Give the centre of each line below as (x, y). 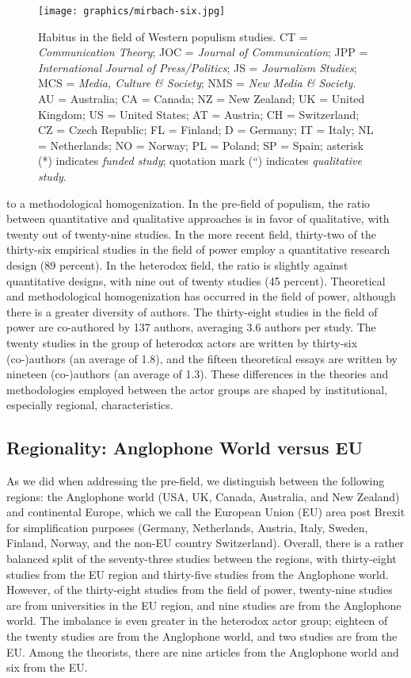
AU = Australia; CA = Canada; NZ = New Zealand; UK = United (202, 99)
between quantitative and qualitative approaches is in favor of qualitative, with (198, 218)
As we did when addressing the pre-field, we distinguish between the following (196, 481)
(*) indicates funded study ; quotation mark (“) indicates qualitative (200, 161)
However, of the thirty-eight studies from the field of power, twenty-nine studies (200, 590)
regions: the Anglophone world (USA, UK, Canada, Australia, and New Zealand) (203, 496)
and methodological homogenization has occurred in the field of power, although (201, 296)
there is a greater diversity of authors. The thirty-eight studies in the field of (192, 311)
